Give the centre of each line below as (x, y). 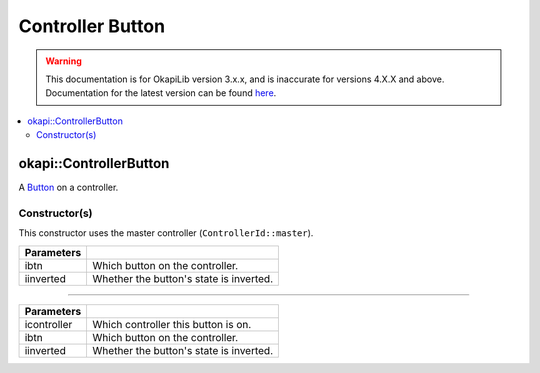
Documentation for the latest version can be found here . (161, 93)
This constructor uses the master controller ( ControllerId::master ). (166, 233)
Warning (63, 61)
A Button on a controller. (68, 187)
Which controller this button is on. (172, 324)
